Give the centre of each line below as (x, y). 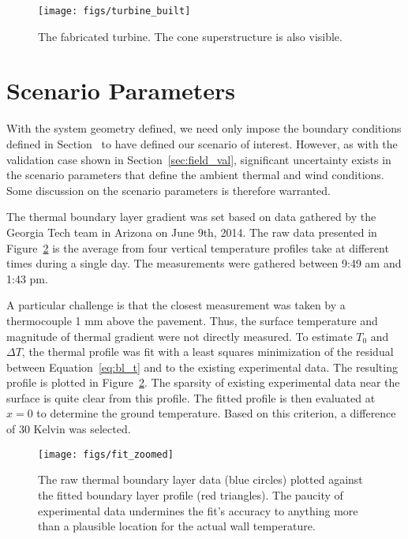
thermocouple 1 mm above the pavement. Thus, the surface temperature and (192, 320)
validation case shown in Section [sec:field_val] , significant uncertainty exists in (199, 159)
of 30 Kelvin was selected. (69, 429)
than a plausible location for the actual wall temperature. (177, 526)
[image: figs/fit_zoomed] (106, 454)
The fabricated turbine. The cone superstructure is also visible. (190, 36)
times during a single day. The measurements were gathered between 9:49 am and (204, 263)
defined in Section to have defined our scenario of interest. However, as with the (202, 143)
